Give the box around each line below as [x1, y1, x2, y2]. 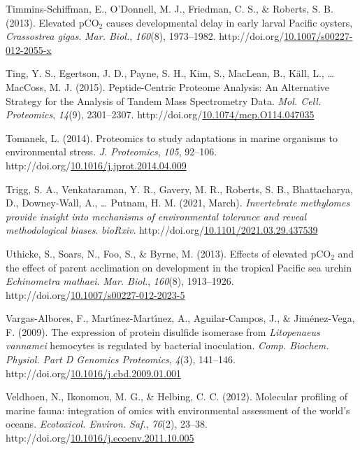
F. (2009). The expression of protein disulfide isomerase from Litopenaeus [6, 324, 320, 339]
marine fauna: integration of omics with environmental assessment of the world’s [6, 402, 350, 417]
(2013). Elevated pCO [6, 15, 99, 29]
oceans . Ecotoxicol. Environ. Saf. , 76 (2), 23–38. [6, 416, 208, 431]
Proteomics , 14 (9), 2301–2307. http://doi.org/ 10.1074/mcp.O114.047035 [6, 107, 315, 122]
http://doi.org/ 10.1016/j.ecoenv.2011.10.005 [6, 430, 194, 445]
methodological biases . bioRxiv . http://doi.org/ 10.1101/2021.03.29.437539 [6, 223, 318, 237]
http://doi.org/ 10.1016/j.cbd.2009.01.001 [6, 365, 181, 380]
